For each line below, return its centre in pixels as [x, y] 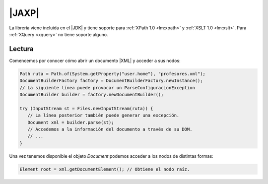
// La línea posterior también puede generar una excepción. [103, 116]
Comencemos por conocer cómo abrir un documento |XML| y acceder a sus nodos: [95, 61]
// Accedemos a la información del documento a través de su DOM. [110, 129]
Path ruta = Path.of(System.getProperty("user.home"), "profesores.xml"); [113, 74]
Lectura [21, 49]
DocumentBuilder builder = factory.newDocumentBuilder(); [92, 94]
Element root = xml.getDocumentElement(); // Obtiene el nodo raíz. [105, 169]
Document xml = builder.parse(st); [71, 122]
